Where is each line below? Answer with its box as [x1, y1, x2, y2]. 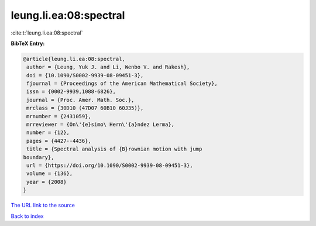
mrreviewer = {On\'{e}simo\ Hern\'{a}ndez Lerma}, [26, 121, 175, 128]
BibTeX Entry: [11, 40, 45, 47]
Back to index [11, 213, 44, 220]
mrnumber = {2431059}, [26, 113, 92, 119]
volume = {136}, [26, 170, 73, 177]
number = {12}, [26, 129, 70, 136]
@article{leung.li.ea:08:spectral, [23, 56, 125, 62]
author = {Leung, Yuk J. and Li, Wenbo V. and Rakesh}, [26, 64, 190, 70]
